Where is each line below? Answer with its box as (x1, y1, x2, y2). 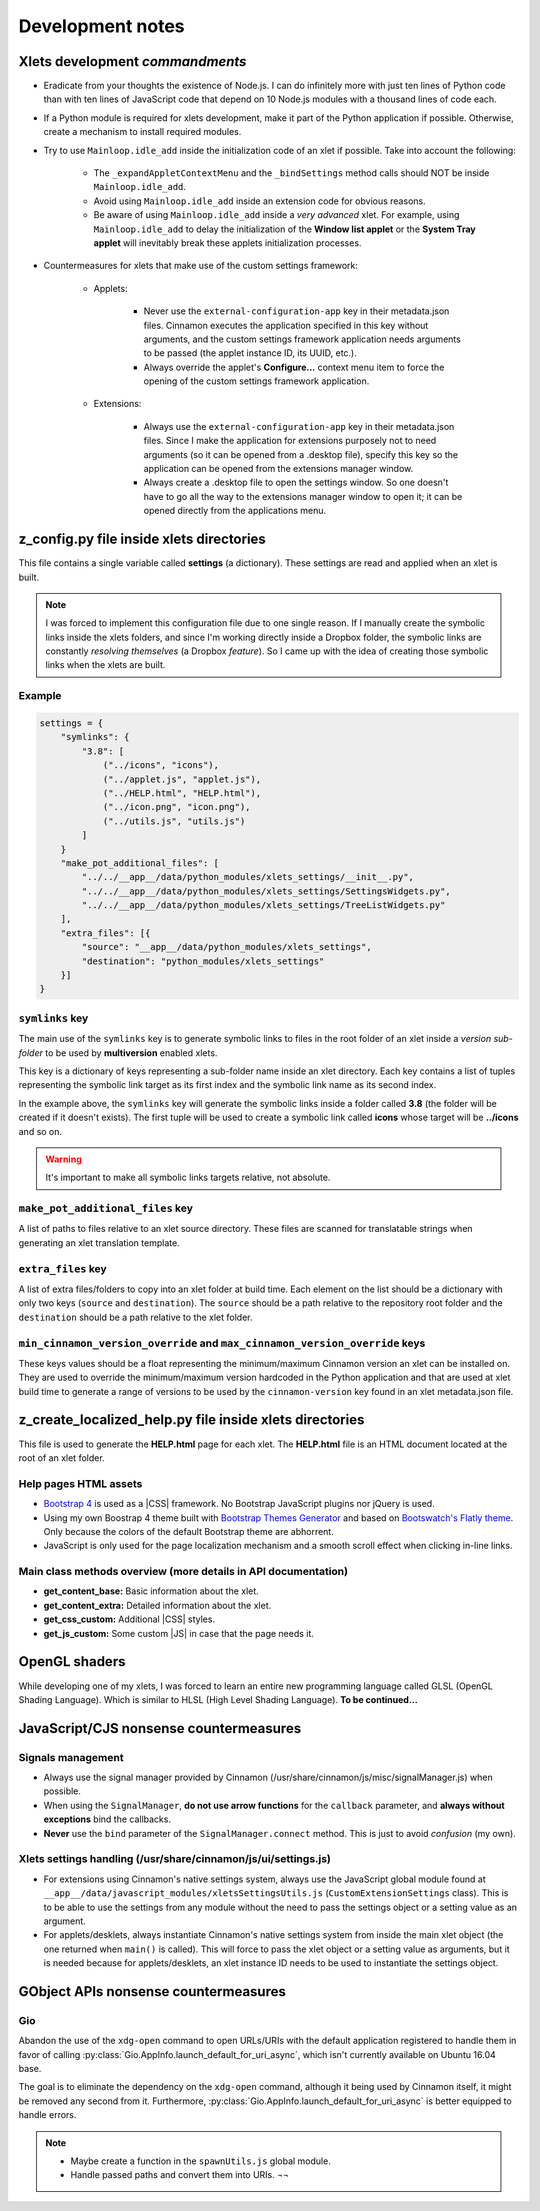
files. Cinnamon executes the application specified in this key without (143, 319, 429, 331)
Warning (45, 1153, 82, 1165)
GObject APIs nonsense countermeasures (18, 1983, 287, 2000)
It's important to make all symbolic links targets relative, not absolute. (45, 1171, 331, 1184)
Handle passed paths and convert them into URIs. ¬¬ (70, 2169, 289, 2181)
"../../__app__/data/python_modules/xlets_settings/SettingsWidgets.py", (81, 885, 452, 897)
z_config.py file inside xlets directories (18, 531, 267, 548)
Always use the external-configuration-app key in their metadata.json (143, 420, 455, 432)
